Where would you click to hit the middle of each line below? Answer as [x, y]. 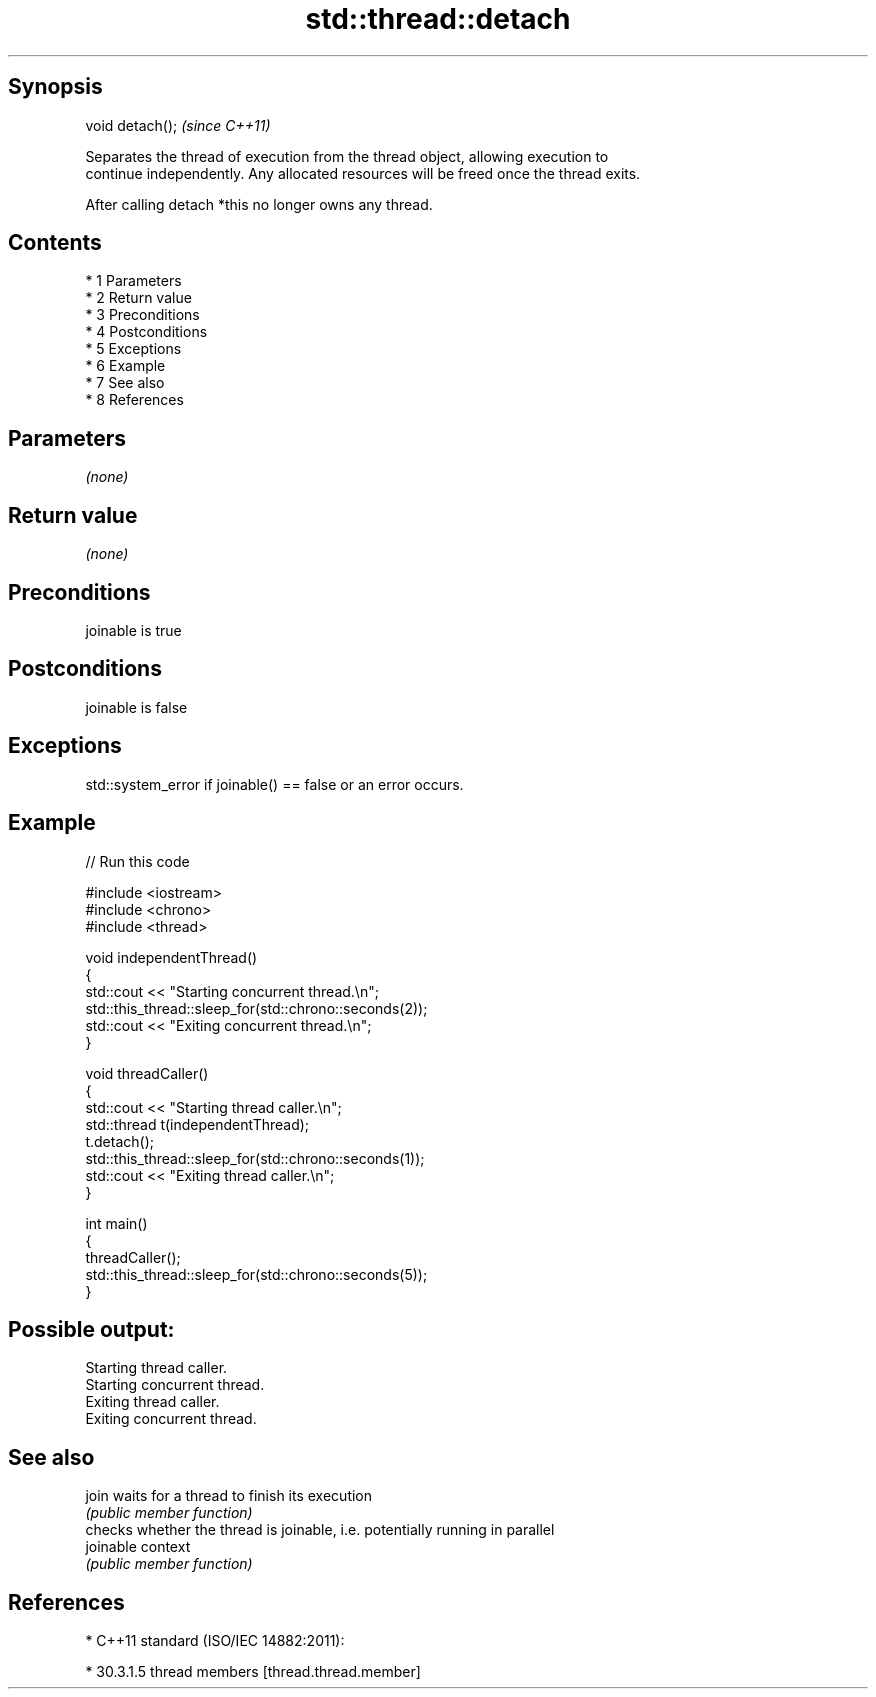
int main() [116, 1223]
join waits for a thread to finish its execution [229, 1496]
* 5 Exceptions [133, 349]
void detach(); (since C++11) [178, 125]
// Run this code [137, 861]
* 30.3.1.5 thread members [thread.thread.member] [253, 1672]
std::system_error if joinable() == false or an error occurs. [274, 784]
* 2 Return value [138, 298]
